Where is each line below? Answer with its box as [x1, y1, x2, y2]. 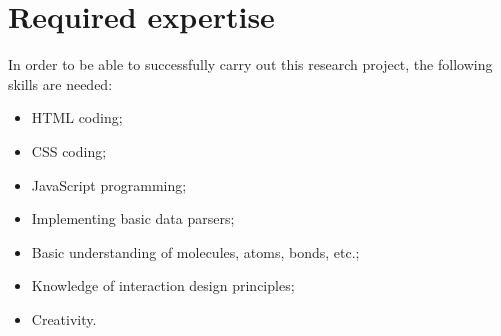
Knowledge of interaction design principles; [31, 275, 295, 296]
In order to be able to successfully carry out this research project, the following [8, 54, 493, 75]
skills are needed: [8, 73, 113, 94]
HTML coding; [31, 107, 123, 128]
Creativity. [31, 308, 97, 329]
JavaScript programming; [31, 174, 187, 195]
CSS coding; [31, 140, 107, 161]
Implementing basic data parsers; [31, 208, 235, 229]
